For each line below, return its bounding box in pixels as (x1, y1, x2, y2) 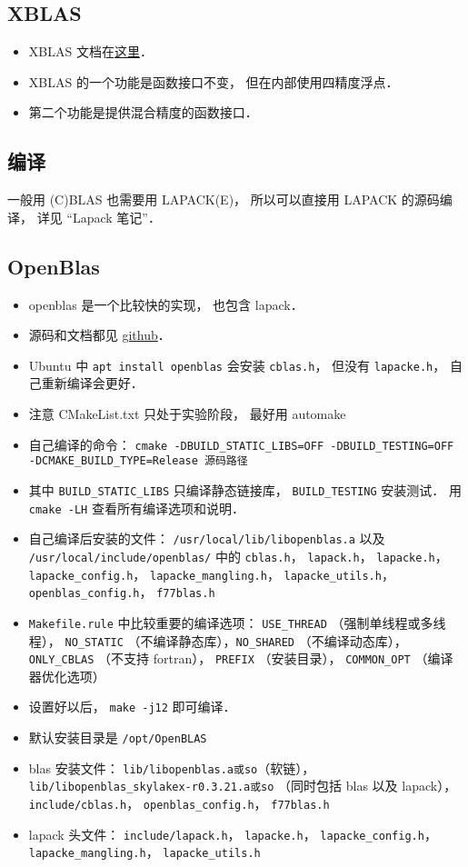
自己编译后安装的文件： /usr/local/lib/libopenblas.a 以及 (28, 529, 385, 548)
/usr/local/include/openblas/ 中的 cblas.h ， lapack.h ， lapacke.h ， (28, 546, 448, 565)
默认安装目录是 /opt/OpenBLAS (28, 728, 207, 747)
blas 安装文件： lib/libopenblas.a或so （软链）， (28, 758, 315, 777)
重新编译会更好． (41, 374, 144, 393)
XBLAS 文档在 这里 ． (28, 42, 153, 61)
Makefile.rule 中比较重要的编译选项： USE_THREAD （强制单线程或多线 (28, 613, 446, 632)
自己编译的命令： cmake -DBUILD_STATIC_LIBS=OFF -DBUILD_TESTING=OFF (28, 434, 454, 453)
